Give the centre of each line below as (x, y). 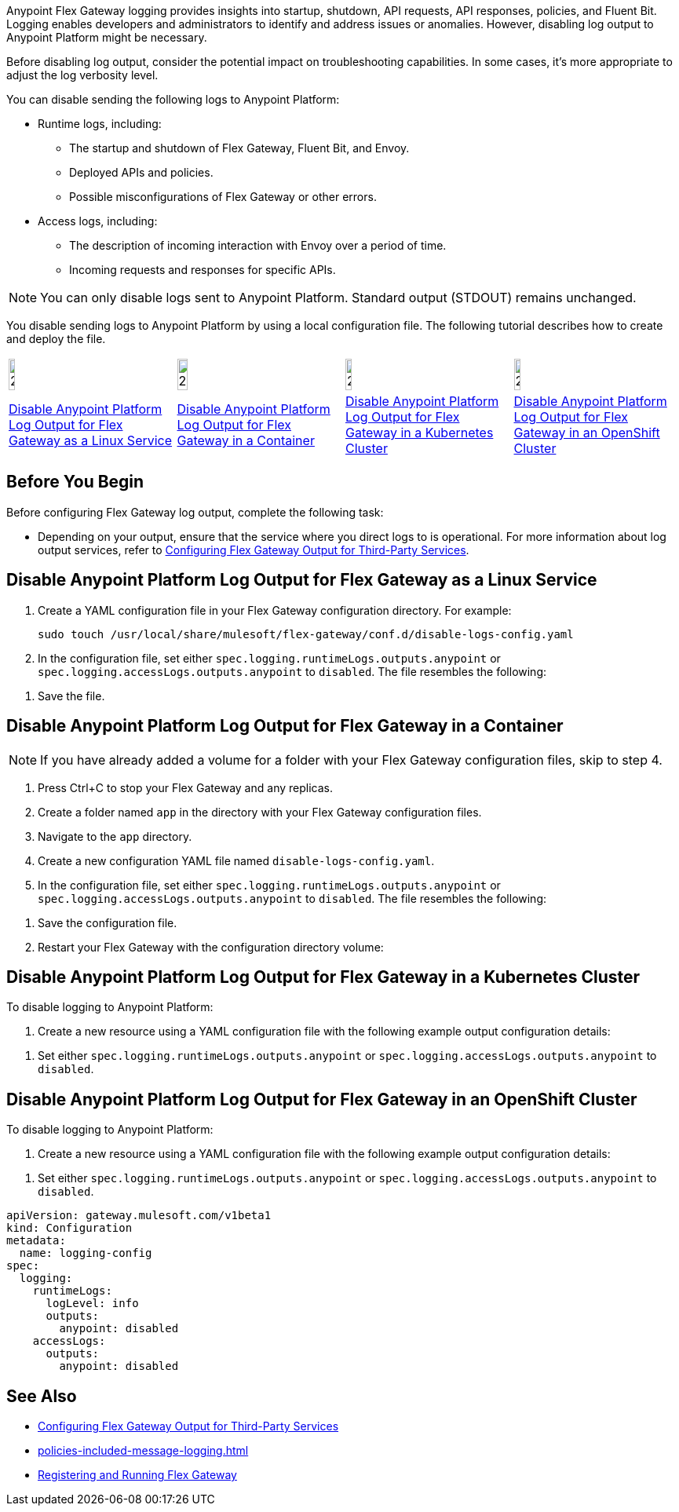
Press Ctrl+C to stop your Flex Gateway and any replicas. (185, 787)
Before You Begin (75, 482)
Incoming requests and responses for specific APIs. (203, 270)
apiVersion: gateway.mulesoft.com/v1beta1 (139, 1216)
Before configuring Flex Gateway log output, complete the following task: (195, 512)
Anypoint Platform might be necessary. (107, 37)
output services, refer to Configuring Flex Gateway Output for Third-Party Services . (254, 550)
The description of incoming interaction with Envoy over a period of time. (258, 245)
